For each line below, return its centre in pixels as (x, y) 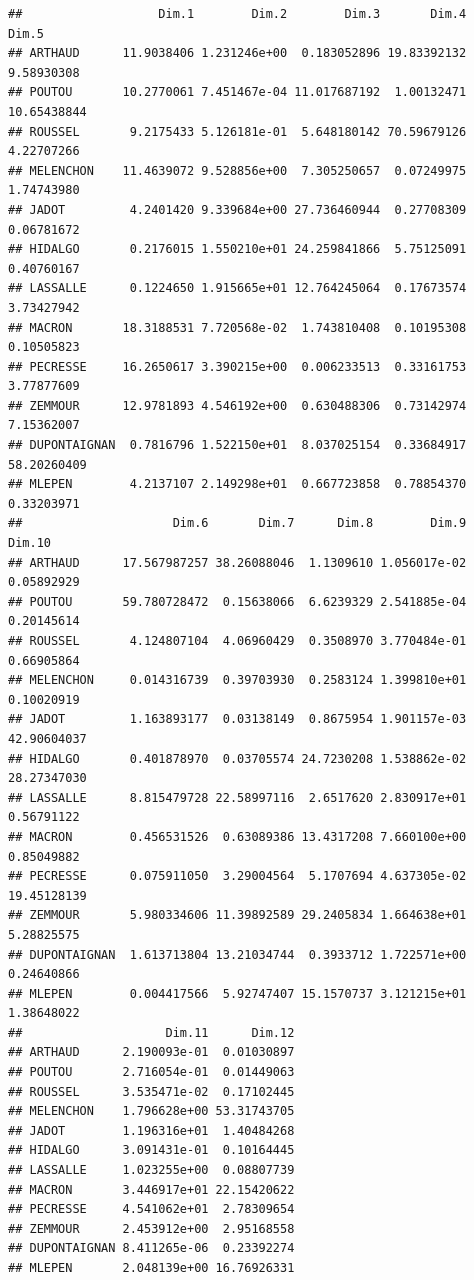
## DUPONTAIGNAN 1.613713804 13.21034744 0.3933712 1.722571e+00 (237, 954)
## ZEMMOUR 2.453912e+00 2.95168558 (151, 1228)
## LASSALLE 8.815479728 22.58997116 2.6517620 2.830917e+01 (237, 797)
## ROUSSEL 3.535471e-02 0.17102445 (151, 1091)
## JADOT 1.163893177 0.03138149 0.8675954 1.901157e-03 (237, 719)
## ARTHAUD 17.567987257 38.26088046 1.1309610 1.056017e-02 (237, 562)
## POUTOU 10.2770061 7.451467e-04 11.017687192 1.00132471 (237, 92)
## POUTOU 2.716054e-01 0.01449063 (151, 1072)
